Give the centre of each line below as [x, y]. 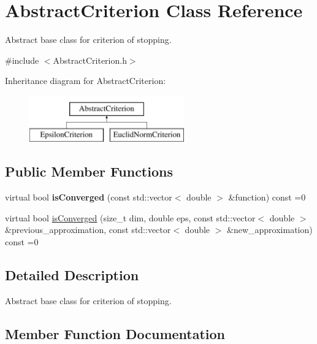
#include [22, 60]
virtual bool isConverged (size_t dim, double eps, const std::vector [130, 217]
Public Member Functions [89, 171]
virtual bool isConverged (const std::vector [89, 197]
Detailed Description [72, 275]
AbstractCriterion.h [90, 60]
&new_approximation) [270, 230]
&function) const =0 [267, 197]
